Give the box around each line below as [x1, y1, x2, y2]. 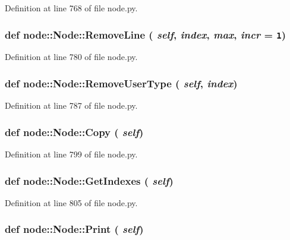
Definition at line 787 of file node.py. [5, 99, 138, 112]
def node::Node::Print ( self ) [5, 222, 144, 236]
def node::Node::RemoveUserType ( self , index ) [5, 75, 238, 90]
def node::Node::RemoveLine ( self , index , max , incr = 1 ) [5, 27, 286, 42]
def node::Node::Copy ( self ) [5, 124, 144, 139]
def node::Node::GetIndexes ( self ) [5, 173, 174, 188]
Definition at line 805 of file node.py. [5, 196, 138, 209]
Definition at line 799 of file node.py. [5, 148, 138, 160]
